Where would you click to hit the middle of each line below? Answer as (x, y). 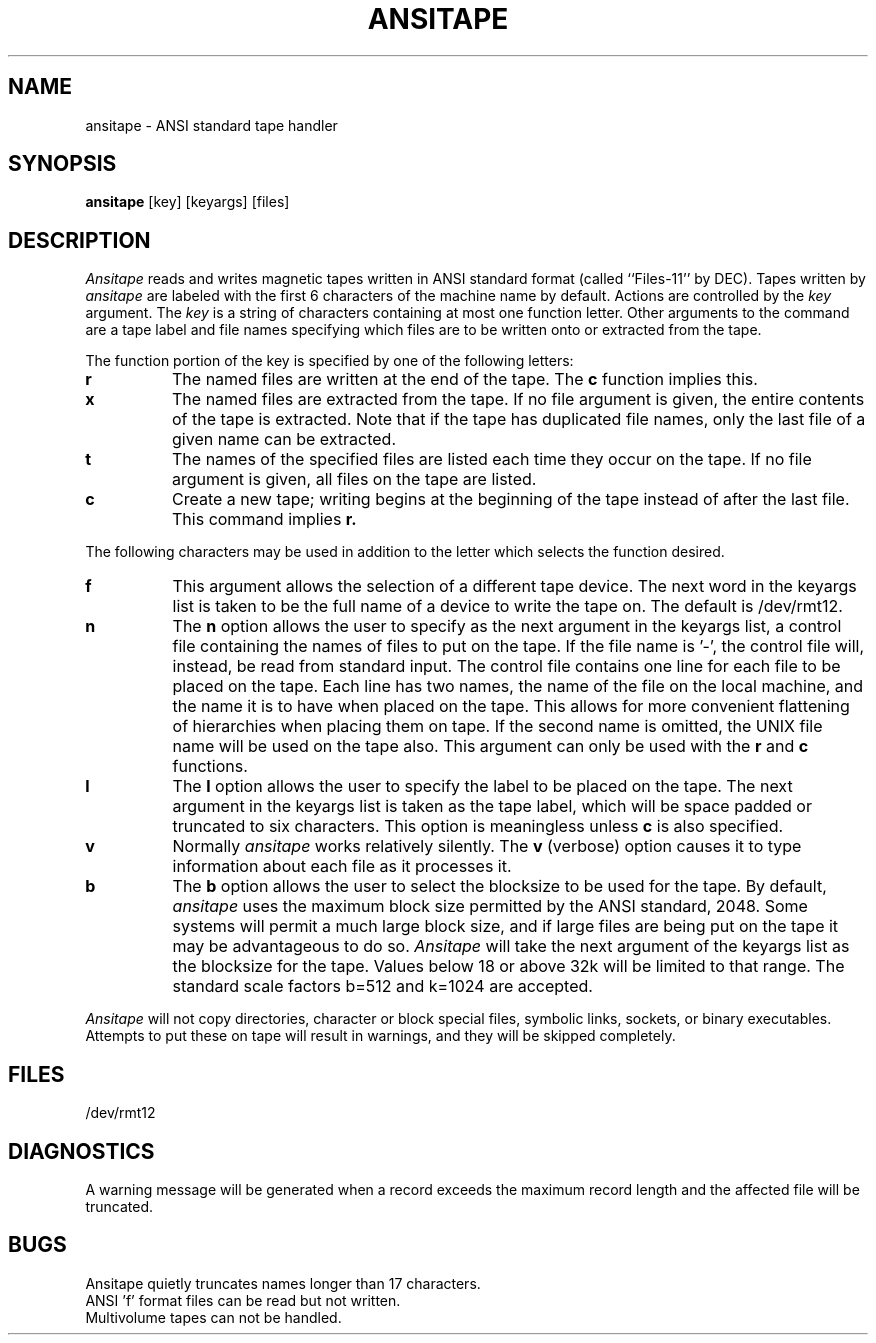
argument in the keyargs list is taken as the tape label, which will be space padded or (492, 806)
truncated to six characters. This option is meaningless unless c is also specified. (478, 826)
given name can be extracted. (284, 439)
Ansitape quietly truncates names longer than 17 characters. (283, 1283)
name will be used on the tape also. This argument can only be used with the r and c (490, 746)
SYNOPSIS (62, 164)
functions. (210, 766)
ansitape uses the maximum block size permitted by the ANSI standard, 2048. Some (490, 906)
